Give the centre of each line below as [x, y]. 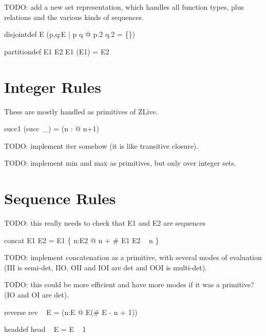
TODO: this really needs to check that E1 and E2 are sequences [105, 223]
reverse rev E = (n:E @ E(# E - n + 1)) [71, 312]
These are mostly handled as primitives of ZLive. [81, 111]
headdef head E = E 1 [45, 329]
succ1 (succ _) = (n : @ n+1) [52, 129]
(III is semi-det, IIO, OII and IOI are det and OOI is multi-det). [106, 267]
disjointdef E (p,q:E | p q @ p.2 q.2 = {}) [70, 34]
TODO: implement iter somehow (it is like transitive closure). [101, 145]
